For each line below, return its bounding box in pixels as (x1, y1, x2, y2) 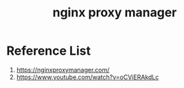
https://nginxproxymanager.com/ (16, 65, 110, 74)
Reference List (6, 43, 91, 59)
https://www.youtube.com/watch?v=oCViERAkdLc (16, 73, 159, 81)
